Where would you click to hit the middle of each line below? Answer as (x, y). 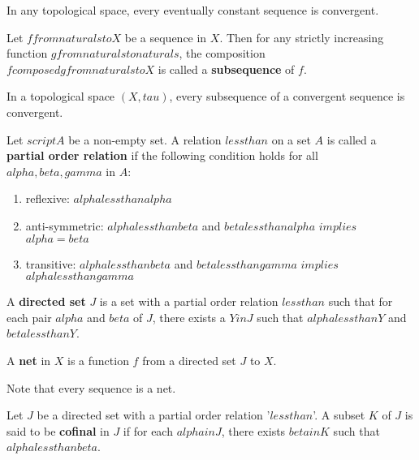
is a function (98, 360)
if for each (148, 430)
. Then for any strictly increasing (302, 37)
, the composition (222, 53)
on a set (291, 139)
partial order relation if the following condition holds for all (162, 155)
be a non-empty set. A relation (145, 139)
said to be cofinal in (58, 430)
